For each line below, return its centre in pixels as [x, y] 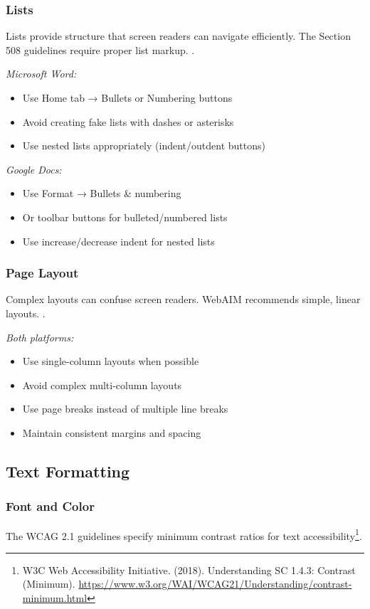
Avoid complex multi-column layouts [102, 385]
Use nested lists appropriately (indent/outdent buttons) [144, 145]
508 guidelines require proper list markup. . [100, 49]
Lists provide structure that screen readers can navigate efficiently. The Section [178, 36]
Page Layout [42, 273]
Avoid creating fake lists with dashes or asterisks [128, 121]
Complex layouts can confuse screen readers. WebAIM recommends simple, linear [183, 299]
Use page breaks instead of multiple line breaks [125, 409]
